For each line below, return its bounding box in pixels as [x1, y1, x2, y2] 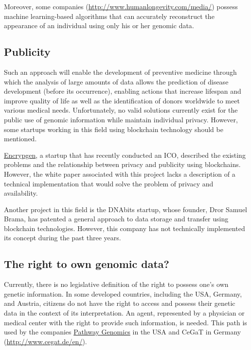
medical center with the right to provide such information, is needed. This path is [4, 317, 247, 327]
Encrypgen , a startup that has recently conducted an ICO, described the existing [4, 150, 246, 160]
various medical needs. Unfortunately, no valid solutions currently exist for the [4, 105, 238, 115]
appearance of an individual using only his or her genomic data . [4, 20, 194, 31]
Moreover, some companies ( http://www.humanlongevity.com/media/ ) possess [4, 1, 238, 11]
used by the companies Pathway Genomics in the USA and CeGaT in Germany [4, 327, 241, 337]
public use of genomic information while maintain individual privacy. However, [4, 114, 238, 124]
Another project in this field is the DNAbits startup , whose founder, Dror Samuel [4, 204, 247, 214]
